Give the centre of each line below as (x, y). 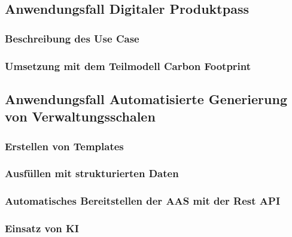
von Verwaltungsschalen (80, 116)
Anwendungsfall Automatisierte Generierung (146, 98)
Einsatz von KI (42, 228)
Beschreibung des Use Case (72, 38)
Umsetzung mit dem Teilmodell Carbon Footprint (128, 66)
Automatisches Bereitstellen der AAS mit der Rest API (143, 201)
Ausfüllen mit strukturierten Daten (92, 173)
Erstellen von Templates (64, 146)
